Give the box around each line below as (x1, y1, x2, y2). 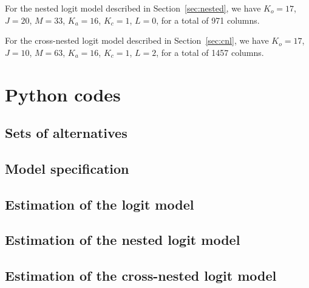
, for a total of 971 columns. (156, 13, 260, 26)
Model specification (5, 159, 129, 177)
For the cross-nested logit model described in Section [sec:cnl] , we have (5, 34, 269, 47)
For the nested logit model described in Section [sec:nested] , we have (5, 2, 261, 14)
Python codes (5, 81, 121, 106)
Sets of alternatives (5, 123, 127, 142)
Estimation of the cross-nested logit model (5, 266, 277, 285)
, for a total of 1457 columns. (156, 46, 264, 58)
